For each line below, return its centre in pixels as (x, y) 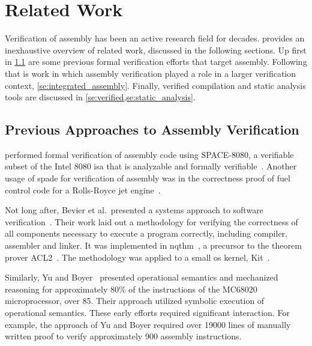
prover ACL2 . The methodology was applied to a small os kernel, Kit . (137, 257)
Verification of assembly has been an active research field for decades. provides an (155, 38)
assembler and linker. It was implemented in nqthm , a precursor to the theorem (153, 245)
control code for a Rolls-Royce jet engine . (83, 190)
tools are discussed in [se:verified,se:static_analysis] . (100, 97)
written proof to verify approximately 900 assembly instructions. (123, 336)
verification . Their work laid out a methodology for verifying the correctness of (151, 221)
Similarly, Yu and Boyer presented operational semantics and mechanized (142, 277)
